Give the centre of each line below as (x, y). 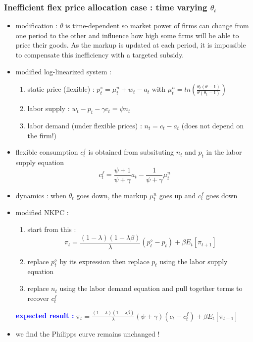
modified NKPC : (42, 212)
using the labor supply (194, 261)
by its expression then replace (104, 261)
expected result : (45, 315)
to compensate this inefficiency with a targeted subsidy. (100, 55)
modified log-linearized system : (63, 71)
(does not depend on (213, 125)
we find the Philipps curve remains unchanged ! (88, 333)
